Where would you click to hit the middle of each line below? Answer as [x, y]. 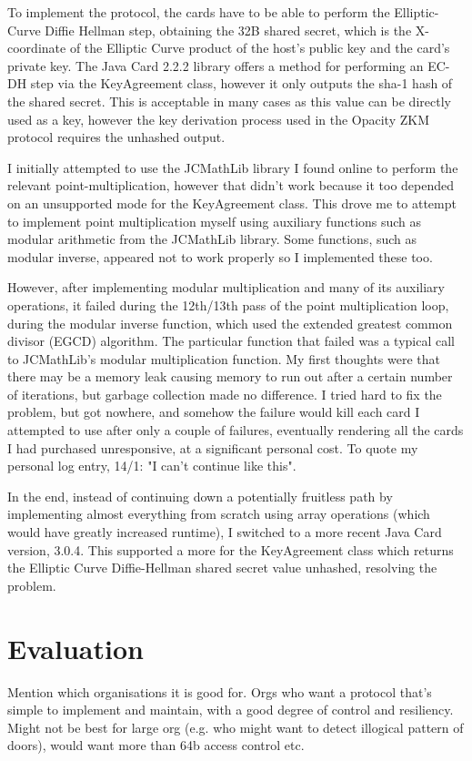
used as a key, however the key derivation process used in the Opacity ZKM [219, 119]
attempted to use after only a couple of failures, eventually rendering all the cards [236, 430]
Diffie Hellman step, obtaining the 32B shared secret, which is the [228, 30]
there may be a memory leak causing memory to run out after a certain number [230, 376]
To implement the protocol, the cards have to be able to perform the [199, 12]
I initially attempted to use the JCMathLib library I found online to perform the [233, 167]
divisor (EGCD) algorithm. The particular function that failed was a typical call [231, 341]
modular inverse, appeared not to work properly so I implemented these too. [220, 256]
